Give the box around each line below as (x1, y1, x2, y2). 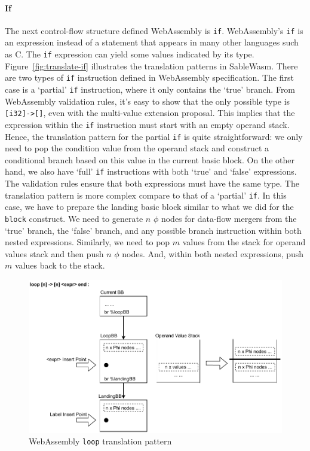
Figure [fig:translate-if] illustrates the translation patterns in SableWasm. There (5, 59, 298, 72)
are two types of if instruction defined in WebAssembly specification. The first (5, 71, 294, 84)
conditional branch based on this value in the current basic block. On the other (5, 153, 294, 166)
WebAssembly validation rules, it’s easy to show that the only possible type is (5, 95, 290, 107)
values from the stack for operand (182, 236, 306, 248)
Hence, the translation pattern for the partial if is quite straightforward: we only (5, 130, 303, 142)
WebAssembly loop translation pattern (29, 435, 172, 447)
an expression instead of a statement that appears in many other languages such (5, 36, 299, 48)
